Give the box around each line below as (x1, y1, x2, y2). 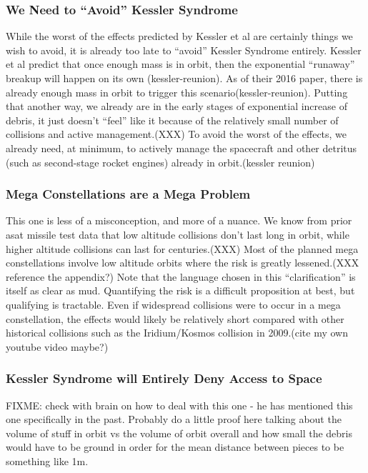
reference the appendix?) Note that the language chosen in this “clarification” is (6, 269, 356, 284)
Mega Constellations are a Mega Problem (6, 185, 251, 203)
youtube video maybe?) (6, 339, 109, 354)
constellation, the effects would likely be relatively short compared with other (6, 311, 344, 326)
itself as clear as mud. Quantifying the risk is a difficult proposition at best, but (6, 283, 355, 298)
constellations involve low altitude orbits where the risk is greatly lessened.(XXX (6, 255, 359, 270)
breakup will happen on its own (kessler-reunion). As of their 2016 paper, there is (6, 71, 363, 85)
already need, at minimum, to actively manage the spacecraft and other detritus (6, 140, 357, 155)
